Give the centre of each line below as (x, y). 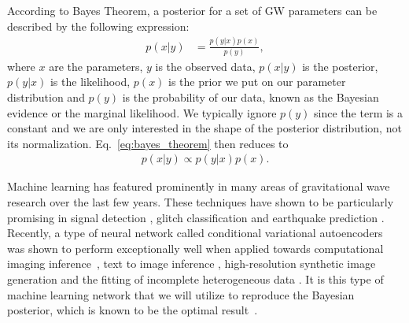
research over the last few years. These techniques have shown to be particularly (201, 202)
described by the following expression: (98, 26)
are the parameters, (96, 66)
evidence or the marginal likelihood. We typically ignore (142, 112)
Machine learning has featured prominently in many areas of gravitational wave (199, 186)
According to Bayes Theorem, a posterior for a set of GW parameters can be (192, 10)
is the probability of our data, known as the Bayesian (251, 97)
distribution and (46, 97)
